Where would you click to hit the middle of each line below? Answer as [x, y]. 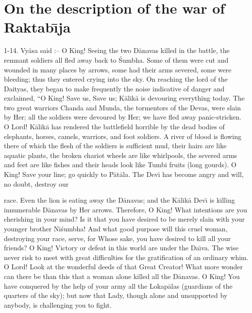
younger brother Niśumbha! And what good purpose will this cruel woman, [116, 228]
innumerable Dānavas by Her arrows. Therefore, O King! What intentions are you [126, 209]
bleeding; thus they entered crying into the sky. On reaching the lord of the [116, 79]
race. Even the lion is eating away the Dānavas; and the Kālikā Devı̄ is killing [119, 200]
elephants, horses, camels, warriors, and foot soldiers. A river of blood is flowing [123, 136]
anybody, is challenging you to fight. [58, 304]
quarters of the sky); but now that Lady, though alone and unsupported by [116, 295]
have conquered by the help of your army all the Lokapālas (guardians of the [118, 286]
